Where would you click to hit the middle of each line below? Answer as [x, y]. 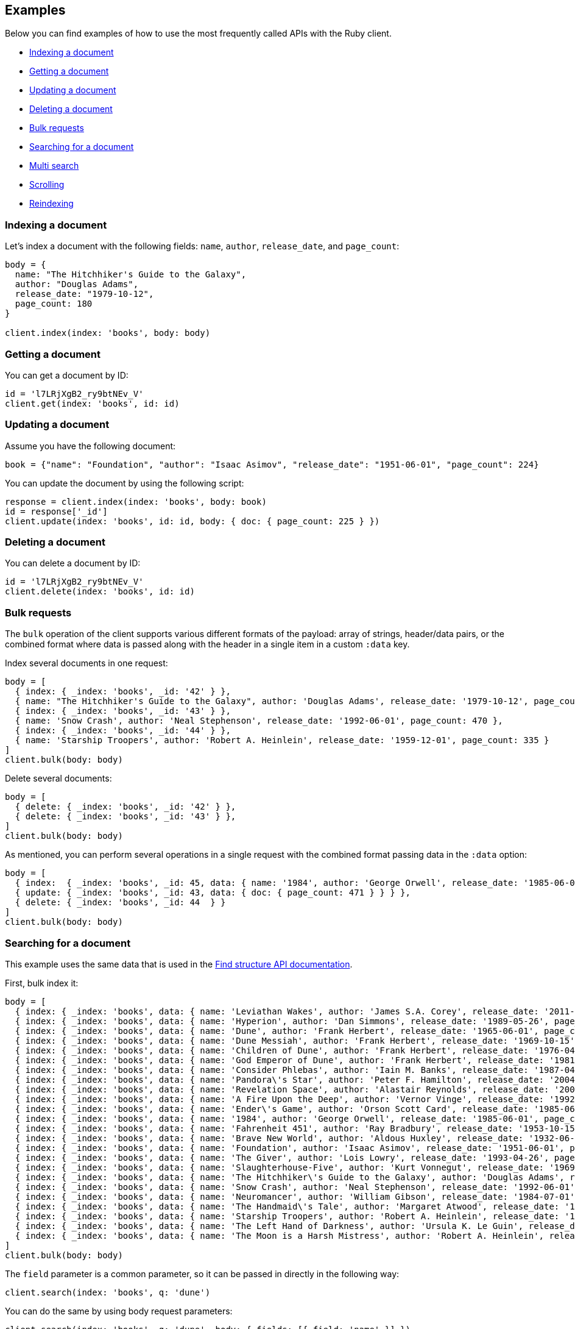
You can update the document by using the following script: [125, 483]
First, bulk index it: [42, 983]
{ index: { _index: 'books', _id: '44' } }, [123, 731]
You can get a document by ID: [67, 375]
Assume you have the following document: [90, 446]
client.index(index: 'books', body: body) [108, 333]
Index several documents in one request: [86, 663]
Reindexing [51, 204]
